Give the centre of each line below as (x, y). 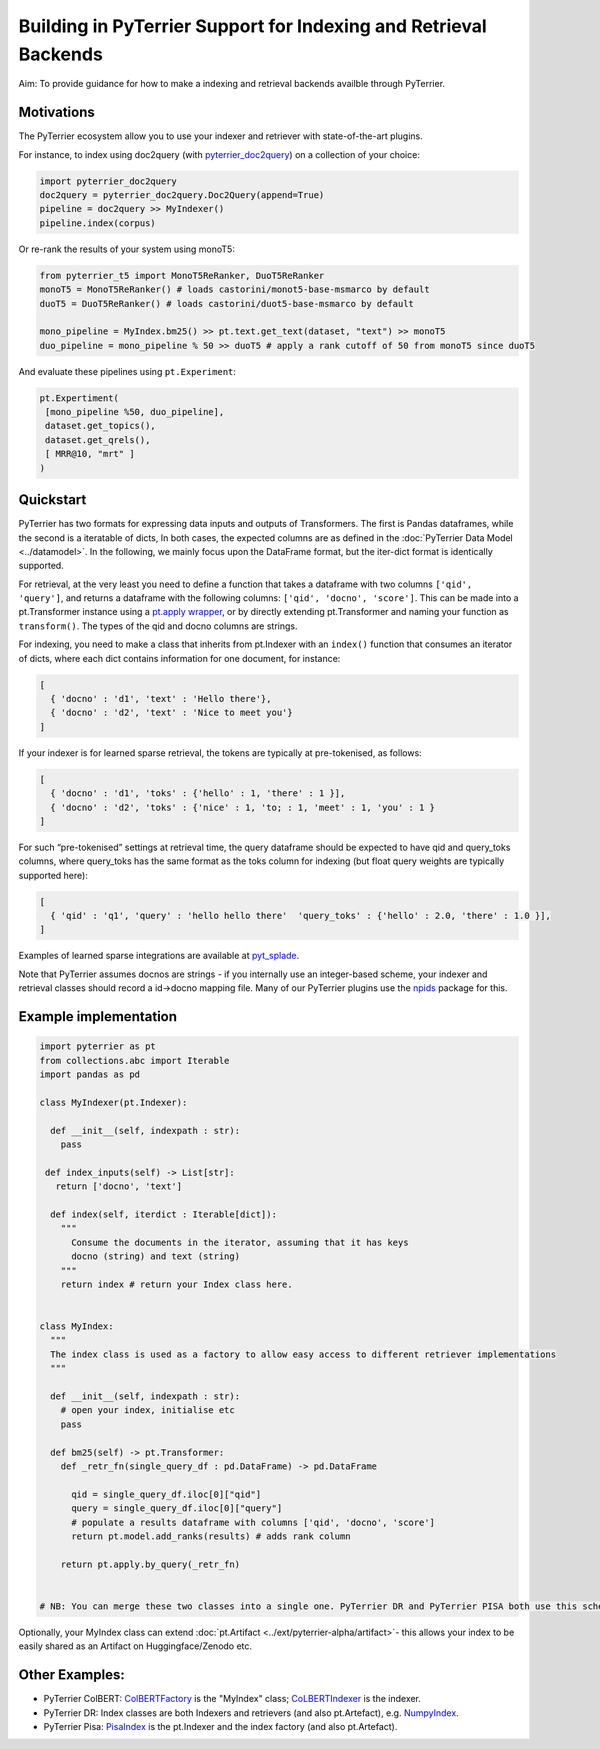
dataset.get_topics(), (101, 426)
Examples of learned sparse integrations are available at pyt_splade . (159, 956)
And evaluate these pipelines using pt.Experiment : (127, 371)
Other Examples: (71, 1675)
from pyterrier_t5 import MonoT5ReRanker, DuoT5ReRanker (182, 275)
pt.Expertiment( (79, 398)
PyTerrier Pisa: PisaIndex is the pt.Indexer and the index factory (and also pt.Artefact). (220, 1726)
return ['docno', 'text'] (119, 1186)
